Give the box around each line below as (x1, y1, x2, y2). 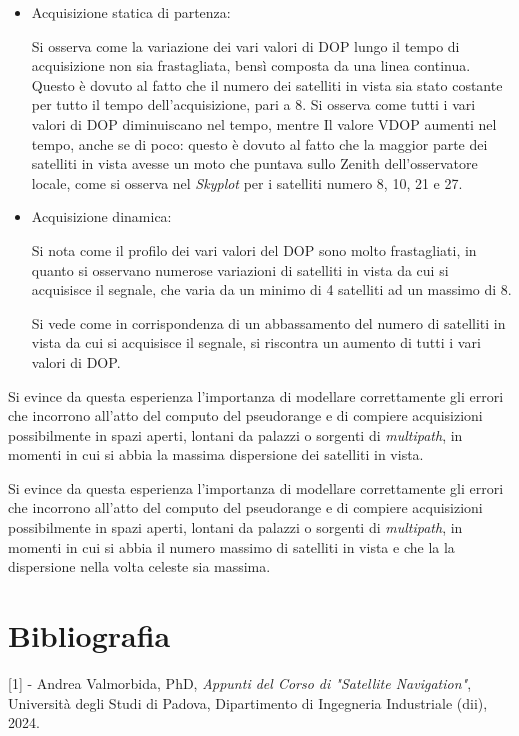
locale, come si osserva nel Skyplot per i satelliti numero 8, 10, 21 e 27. (31, 172, 463, 193)
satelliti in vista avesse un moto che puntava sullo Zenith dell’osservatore (31, 153, 478, 174)
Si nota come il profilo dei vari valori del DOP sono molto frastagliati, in (31, 239, 477, 260)
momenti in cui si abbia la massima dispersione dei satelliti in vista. (8, 444, 424, 465)
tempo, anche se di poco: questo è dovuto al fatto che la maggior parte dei (31, 133, 488, 154)
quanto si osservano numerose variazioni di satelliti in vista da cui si (31, 259, 449, 280)
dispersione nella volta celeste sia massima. (8, 556, 271, 577)
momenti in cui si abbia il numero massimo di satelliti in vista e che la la (8, 536, 455, 557)
